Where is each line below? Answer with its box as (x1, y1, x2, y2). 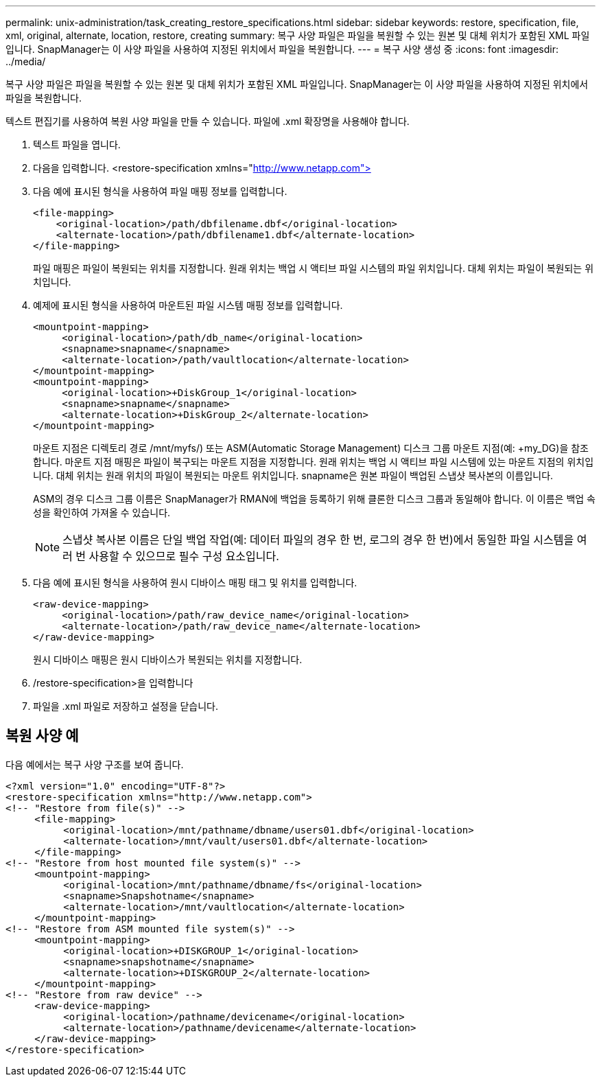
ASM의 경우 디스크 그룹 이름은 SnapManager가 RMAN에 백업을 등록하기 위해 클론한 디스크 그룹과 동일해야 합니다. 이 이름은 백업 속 (33, 493, 596, 505)
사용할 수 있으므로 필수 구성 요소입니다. (89, 549, 279, 563)
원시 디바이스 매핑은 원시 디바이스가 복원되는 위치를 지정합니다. (33, 654, 303, 665)
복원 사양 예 (5, 727, 79, 745)
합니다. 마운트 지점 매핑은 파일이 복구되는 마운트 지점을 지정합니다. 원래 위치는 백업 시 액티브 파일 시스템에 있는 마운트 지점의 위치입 (33, 456, 594, 468)
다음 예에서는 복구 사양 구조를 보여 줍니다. (5, 758, 184, 770)
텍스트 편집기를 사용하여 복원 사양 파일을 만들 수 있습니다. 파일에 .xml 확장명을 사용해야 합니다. (5, 115, 410, 127)
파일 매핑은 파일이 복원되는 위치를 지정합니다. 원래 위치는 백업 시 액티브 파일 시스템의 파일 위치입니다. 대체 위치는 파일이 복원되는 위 (33, 262, 594, 274)
